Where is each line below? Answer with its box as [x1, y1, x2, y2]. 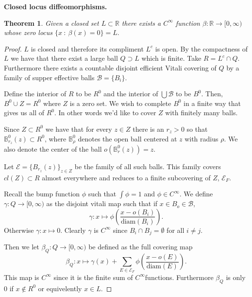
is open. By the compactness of [155, 43, 248, 53]
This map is [4, 272, 39, 282]
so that [186, 123, 208, 134]
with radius [185, 133, 218, 143]
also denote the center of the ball [4, 143, 102, 154]
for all [167, 225, 185, 235]
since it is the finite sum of [53, 272, 133, 282]
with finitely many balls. [165, 107, 238, 118]
